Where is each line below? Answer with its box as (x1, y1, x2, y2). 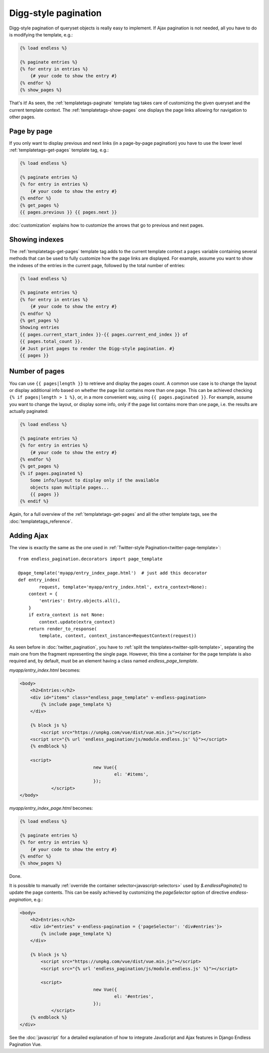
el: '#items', (114, 771, 149, 777)
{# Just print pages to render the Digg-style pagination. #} (19, 346, 175, 351)
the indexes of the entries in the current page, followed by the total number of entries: (9, 262, 185, 268)
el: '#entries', (114, 994, 154, 1000)
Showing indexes (9, 235, 64, 244)
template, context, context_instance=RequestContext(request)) (39, 633, 197, 639)
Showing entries (19, 325, 60, 331)
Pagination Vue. (9, 1042, 42, 1048)
